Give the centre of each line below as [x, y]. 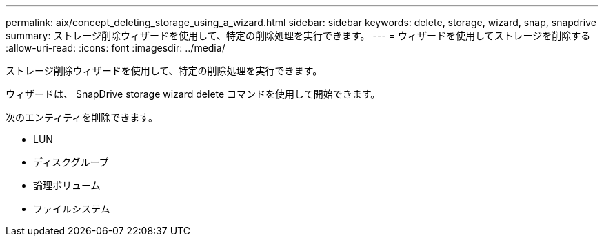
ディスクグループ [71, 162]
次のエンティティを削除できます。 [82, 117]
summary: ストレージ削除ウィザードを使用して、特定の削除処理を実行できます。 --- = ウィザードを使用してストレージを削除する [298, 35]
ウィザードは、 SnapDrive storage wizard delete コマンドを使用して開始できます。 [193, 94]
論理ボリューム [67, 185]
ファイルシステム [72, 209]
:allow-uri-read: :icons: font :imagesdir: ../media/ [115, 48]
